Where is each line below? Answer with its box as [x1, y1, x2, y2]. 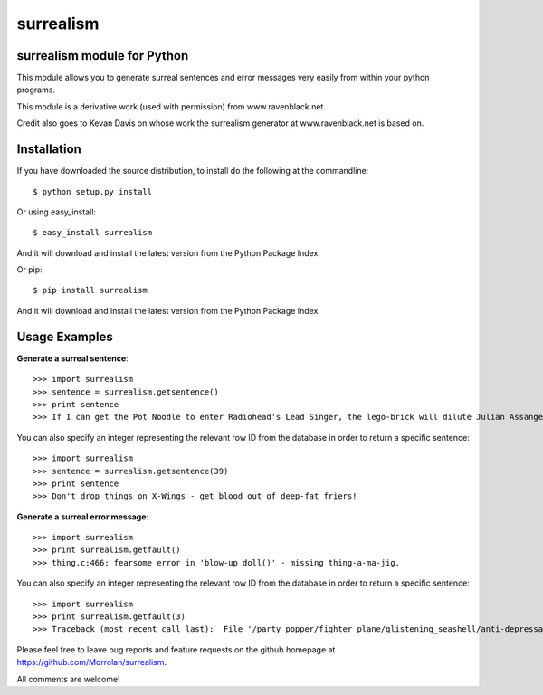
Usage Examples [16, 328, 113, 344]
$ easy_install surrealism [33, 227, 153, 238]
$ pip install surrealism [33, 285, 148, 296]
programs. [16, 84, 56, 95]
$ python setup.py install [33, 186, 153, 196]
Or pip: [16, 264, 43, 275]
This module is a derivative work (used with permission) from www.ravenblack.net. [16, 100, 326, 112]
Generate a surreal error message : [16, 511, 149, 522]
